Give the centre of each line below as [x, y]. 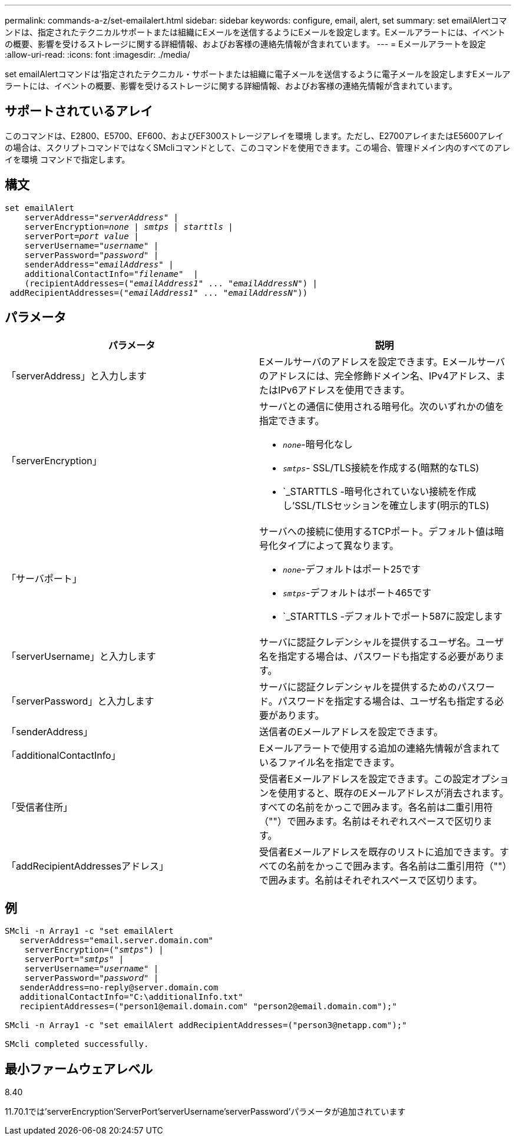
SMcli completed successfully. [77, 1044]
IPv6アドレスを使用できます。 [344, 390]
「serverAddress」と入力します [77, 376]
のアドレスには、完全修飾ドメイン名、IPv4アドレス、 [378, 376]
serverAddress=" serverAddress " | [102, 217]
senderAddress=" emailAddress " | [99, 264]
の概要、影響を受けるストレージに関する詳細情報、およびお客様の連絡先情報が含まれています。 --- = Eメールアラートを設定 [245, 44]
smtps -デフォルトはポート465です [357, 592]
